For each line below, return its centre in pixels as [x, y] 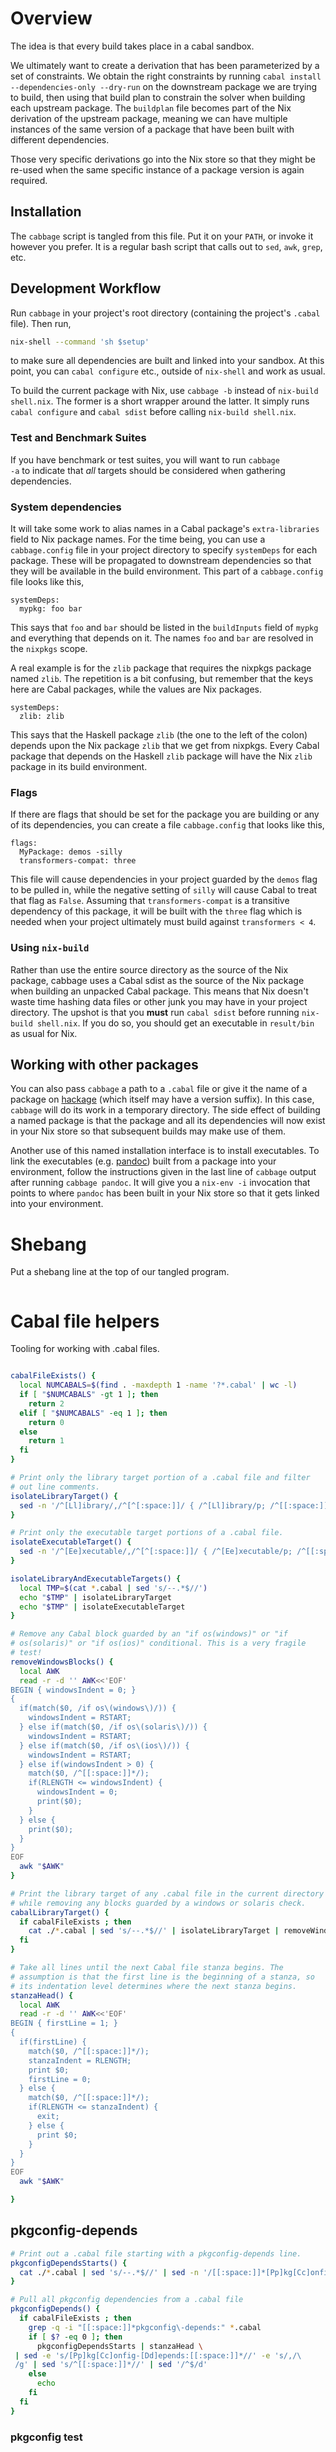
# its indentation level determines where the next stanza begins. [154, 1986]
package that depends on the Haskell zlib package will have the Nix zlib [161, 756]
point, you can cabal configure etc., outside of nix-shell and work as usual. [168, 371]
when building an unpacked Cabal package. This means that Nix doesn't [159, 991]
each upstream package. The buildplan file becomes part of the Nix [151, 108]
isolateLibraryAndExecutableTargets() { [96, 1578]
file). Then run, [41, 323]
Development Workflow [86, 288]
